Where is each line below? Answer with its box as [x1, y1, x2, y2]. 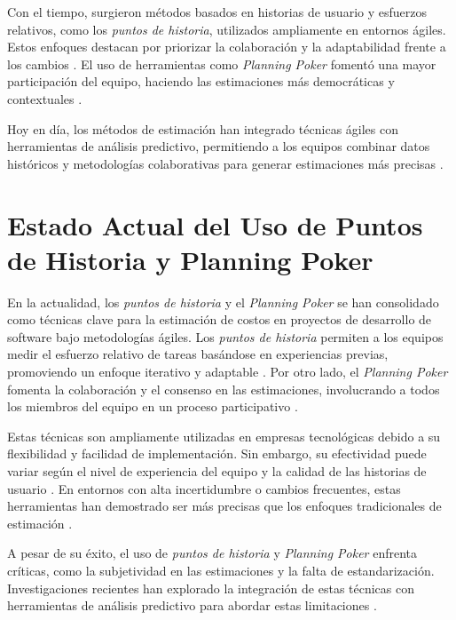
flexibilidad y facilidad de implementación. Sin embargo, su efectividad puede [7, 444, 427, 463]
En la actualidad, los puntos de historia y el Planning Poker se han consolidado [7, 292, 439, 311]
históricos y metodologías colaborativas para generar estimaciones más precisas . [7, 154, 444, 172]
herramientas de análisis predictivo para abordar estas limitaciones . [7, 596, 377, 615]
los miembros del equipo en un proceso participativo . [7, 397, 298, 416]
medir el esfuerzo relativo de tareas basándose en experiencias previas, [7, 345, 389, 363]
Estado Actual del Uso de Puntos [7, 206, 423, 242]
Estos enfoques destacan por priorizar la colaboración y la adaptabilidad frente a [7, 37, 446, 56]
